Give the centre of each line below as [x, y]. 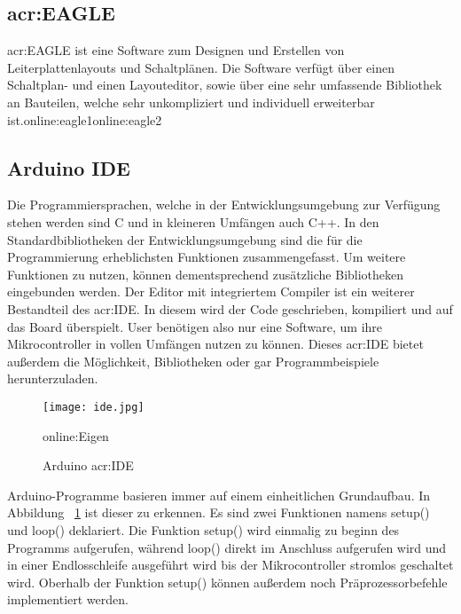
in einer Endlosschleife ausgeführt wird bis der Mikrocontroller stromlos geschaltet [230, 565]
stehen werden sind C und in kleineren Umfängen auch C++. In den [193, 221]
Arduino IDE [69, 167]
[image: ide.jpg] [94, 407]
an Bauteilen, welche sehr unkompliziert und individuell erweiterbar [191, 102]
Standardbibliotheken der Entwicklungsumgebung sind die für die [185, 239]
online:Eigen [76, 435]
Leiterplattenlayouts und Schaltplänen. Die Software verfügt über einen [201, 67]
